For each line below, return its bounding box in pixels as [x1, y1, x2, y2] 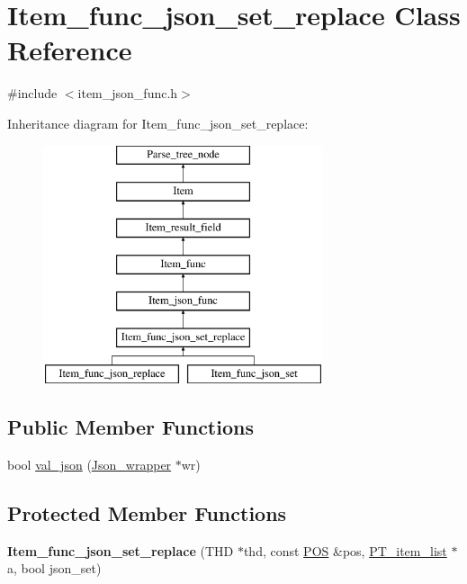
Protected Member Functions [7, 499, 287, 526]
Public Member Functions [7, 413, 254, 441]
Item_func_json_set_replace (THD [7, 541, 234, 560]
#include [7, 84, 58, 103]
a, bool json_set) [7, 559, 102, 578]
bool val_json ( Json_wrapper [7, 454, 172, 473]
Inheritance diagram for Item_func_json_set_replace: [7, 113, 309, 132]
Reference [7, 31, 132, 68]
